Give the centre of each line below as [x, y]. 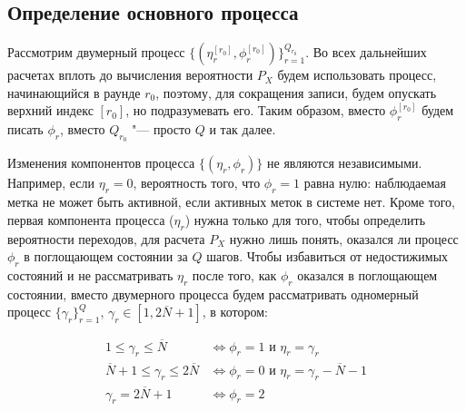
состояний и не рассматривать [90, 274]
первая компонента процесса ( [91, 219]
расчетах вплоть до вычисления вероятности [130, 75]
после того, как [234, 274]
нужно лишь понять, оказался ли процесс [344, 238]
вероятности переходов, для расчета [106, 238]
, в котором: [235, 312]
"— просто [162, 129]
